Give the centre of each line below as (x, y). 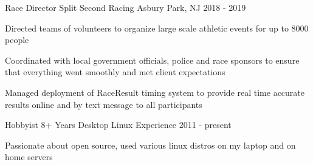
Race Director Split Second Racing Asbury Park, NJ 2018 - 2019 (126, 7)
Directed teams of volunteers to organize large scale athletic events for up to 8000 (157, 28)
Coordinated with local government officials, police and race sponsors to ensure (152, 60)
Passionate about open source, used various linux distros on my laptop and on (150, 145)
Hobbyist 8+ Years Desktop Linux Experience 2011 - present (118, 125)
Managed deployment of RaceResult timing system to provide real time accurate (155, 92)
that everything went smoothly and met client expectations (115, 72)
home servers (29, 157)
